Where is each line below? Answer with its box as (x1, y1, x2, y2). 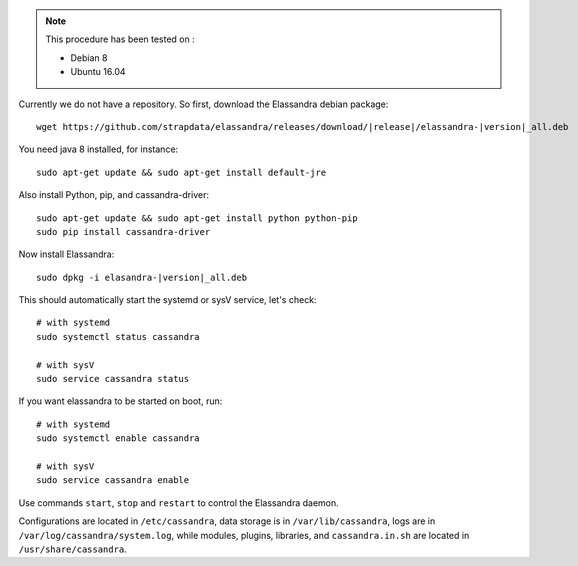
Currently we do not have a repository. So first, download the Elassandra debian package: (18, 98, 389, 110)
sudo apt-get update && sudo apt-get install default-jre (36, 166, 327, 178)
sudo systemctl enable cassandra (36, 433, 200, 444)
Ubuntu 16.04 (70, 66, 126, 78)
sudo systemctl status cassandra (36, 331, 200, 342)
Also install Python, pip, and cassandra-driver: (18, 189, 210, 201)
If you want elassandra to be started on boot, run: (18, 395, 223, 407)
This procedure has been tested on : (45, 33, 195, 45)
